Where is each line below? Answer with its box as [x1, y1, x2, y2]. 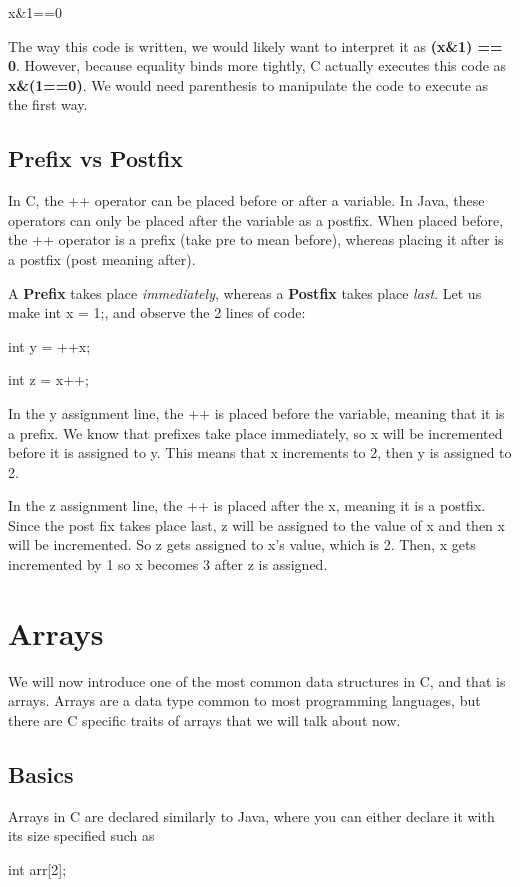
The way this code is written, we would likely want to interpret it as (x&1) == [8, 35, 503, 56]
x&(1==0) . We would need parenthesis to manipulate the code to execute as [8, 74, 489, 95]
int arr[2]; [8, 858, 67, 879]
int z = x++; [8, 369, 89, 390]
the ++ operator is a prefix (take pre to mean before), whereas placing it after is [8, 229, 504, 250]
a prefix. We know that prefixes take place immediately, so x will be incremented [8, 422, 503, 443]
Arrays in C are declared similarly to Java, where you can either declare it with [8, 805, 495, 826]
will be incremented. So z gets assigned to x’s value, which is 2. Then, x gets [8, 534, 476, 555]
